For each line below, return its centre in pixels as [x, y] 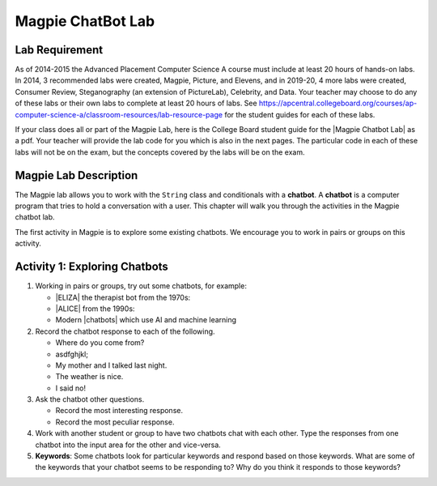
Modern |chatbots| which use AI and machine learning [146, 320]
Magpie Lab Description [76, 175]
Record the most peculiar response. [115, 422]
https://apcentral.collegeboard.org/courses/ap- [338, 103]
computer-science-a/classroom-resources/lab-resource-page [119, 114]
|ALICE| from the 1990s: [95, 309]
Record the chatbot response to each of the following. [125, 331]
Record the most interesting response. [119, 411]
